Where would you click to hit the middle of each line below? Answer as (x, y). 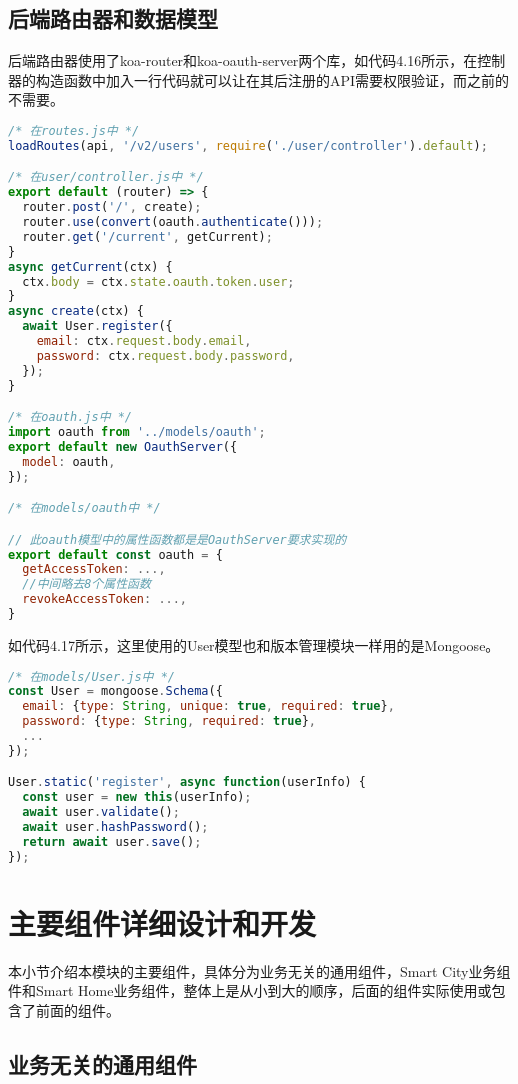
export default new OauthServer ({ (123, 446)
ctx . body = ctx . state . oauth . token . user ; (158, 281)
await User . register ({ (97, 326)
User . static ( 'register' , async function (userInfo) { (187, 782)
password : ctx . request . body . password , (165, 355)
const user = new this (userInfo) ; (137, 797)
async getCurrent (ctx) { (90, 266)
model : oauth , (69, 461)
